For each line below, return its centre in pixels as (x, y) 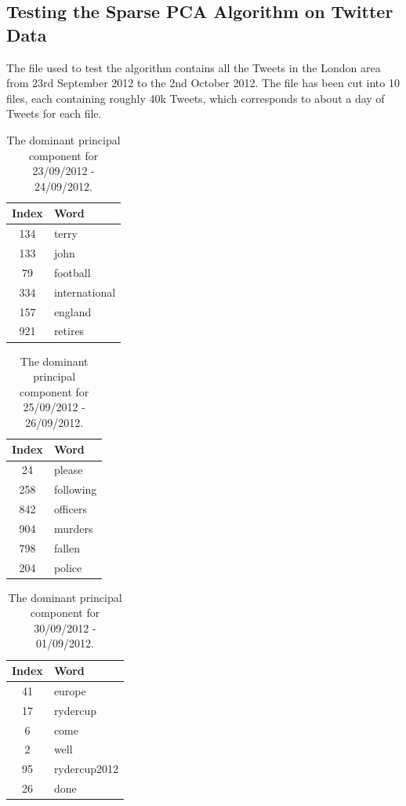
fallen (67, 547)
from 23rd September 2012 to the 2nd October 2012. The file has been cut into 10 (203, 83)
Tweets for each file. (54, 113)
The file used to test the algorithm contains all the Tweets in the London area (194, 67)
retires (69, 331)
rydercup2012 (86, 769)
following (75, 489)
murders (73, 528)
